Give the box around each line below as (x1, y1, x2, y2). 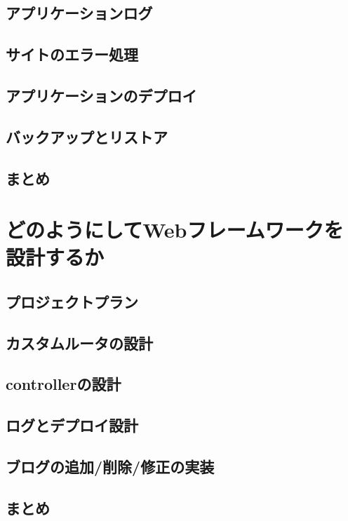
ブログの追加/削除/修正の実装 (6, 455, 215, 477)
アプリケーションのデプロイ (6, 84, 197, 106)
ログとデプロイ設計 (6, 414, 138, 436)
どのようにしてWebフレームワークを (6, 215, 344, 244)
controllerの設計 (6, 373, 121, 395)
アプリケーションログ (6, 2, 153, 24)
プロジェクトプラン (6, 290, 138, 312)
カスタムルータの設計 (6, 332, 153, 353)
